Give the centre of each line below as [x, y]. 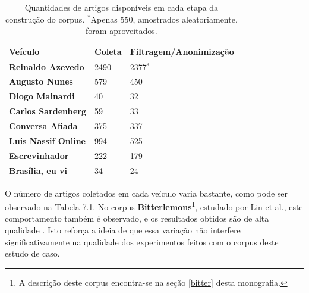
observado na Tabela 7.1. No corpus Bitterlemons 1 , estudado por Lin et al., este [154, 206]
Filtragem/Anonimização [182, 51]
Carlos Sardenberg [48, 111]
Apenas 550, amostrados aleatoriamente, [164, 19]
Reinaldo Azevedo [47, 66]
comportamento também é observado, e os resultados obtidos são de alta [137, 218]
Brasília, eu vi [38, 170]
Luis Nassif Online [47, 140]
